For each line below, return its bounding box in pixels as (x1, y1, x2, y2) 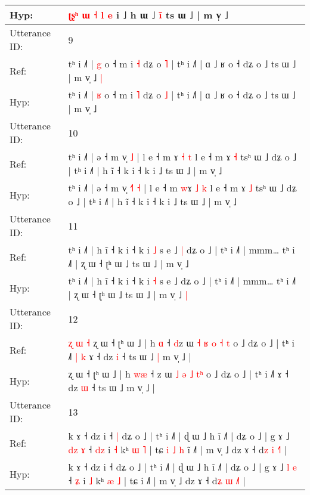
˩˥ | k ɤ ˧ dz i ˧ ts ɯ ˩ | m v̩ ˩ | (68, 349, 191, 363)
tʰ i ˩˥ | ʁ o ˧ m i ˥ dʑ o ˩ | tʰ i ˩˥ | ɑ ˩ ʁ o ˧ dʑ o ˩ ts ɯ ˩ (68, 88, 296, 101)
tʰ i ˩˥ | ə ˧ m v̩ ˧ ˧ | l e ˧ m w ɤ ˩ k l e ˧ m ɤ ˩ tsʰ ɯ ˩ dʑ (68, 181, 297, 194)
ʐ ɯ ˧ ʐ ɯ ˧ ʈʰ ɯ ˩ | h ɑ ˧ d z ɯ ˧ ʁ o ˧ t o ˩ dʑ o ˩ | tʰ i (68, 336, 294, 349)
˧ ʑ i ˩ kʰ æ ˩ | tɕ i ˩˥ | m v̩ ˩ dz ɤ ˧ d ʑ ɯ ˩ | (68, 474, 246, 487)
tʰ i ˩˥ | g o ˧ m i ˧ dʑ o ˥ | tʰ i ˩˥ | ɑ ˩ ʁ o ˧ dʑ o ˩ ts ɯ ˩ (68, 57, 296, 70)
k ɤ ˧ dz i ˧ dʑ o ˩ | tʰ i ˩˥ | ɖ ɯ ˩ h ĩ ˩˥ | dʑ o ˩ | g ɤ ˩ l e (68, 460, 297, 474)
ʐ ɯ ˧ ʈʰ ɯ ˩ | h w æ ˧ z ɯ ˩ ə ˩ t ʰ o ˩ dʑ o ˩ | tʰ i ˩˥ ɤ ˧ (68, 367, 289, 380)
